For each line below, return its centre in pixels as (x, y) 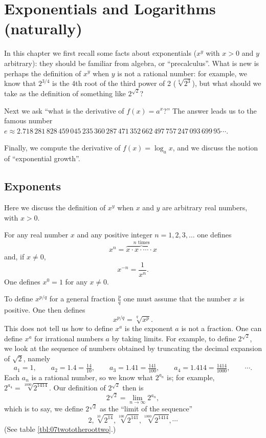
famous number (28, 121)
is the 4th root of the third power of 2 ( (114, 83)
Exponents (32, 186)
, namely (37, 358)
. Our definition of (77, 387)
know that (20, 83)
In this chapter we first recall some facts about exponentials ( (101, 53)
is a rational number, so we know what (92, 377)
